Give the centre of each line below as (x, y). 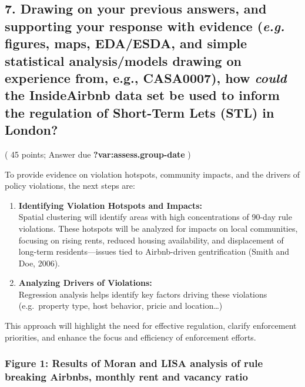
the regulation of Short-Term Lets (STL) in (140, 112)
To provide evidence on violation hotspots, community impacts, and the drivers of (152, 174)
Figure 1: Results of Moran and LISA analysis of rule (134, 363)
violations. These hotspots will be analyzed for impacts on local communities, (158, 228)
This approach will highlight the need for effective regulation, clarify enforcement (151, 326)
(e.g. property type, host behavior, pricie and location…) (120, 306)
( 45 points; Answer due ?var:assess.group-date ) (98, 154)
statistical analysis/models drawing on (123, 60)
